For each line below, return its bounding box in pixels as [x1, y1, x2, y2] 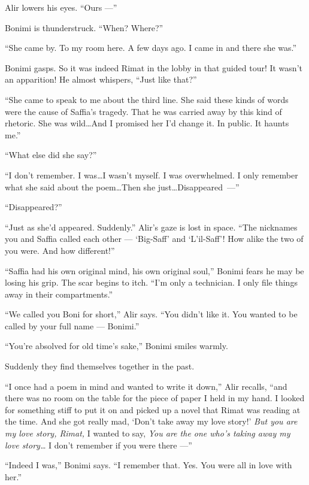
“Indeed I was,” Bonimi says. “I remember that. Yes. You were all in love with [5, 459, 292, 471]
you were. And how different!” [5, 244, 115, 256]
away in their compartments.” [5, 287, 113, 300]
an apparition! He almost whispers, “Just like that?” [5, 73, 197, 86]
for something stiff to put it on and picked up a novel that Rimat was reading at [5, 403, 301, 416]
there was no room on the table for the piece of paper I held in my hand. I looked [5, 392, 305, 404]
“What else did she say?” [5, 148, 97, 161]
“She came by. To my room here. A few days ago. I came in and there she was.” [5, 41, 297, 54]
